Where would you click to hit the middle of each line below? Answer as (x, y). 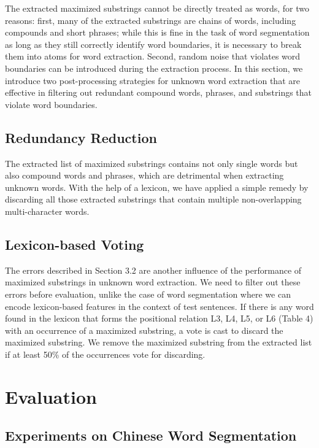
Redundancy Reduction (81, 137)
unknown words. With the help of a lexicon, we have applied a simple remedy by (157, 187)
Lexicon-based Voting (75, 244)
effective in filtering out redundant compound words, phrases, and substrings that (159, 92)
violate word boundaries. (51, 104)
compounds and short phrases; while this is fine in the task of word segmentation (157, 32)
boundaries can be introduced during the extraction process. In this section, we (154, 68)
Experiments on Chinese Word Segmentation (151, 435)
